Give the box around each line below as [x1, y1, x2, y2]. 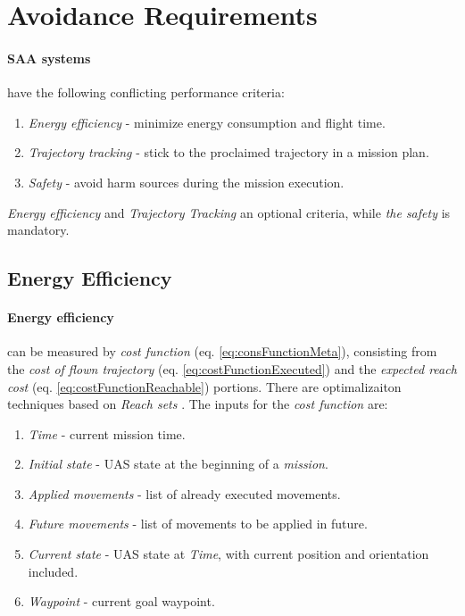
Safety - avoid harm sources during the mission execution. [28, 172, 345, 191]
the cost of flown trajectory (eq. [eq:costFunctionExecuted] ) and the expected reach [7, 359, 457, 378]
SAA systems [7, 48, 91, 67]
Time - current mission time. [28, 424, 186, 443]
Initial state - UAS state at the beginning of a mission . [28, 454, 328, 473]
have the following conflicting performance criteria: [7, 83, 285, 102]
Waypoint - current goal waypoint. [28, 592, 215, 611]
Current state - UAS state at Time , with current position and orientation [28, 545, 429, 563]
